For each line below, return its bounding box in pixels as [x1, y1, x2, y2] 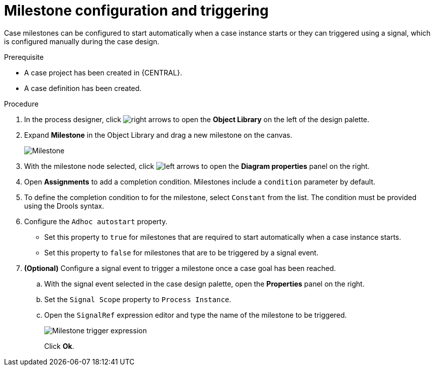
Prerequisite [4, 52, 44, 61]
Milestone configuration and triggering [4, 2, 269, 19]
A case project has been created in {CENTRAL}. [24, 68, 182, 77]
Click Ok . [44, 341, 74, 350]
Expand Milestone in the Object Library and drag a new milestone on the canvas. [24, 130, 292, 139]
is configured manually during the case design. [4, 37, 160, 46]
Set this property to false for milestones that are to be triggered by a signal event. [44, 248, 318, 257]
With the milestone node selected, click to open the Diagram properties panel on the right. [24, 161, 370, 170]
